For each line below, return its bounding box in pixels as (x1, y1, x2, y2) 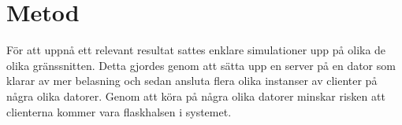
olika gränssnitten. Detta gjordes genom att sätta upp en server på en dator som (6, 57, 396, 73)
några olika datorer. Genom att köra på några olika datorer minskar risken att (6, 87, 385, 104)
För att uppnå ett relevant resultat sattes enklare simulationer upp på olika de (6, 42, 386, 58)
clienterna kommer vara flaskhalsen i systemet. (6, 103, 232, 119)
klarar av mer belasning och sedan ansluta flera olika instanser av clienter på (6, 72, 378, 89)
